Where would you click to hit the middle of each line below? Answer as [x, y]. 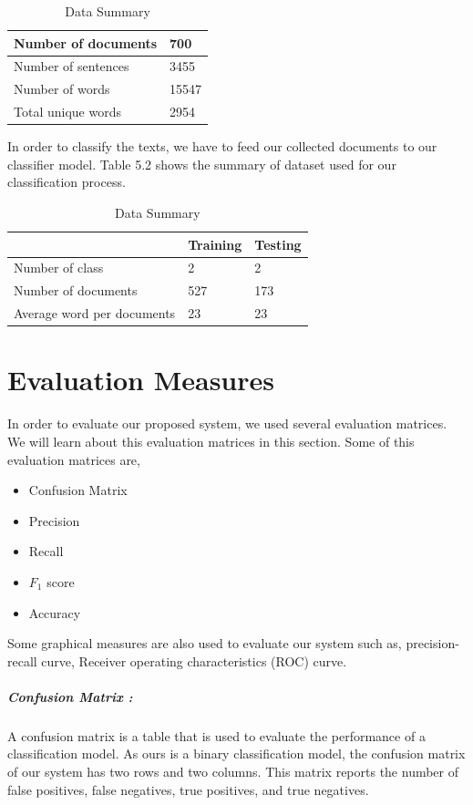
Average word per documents [95, 313]
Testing [278, 244]
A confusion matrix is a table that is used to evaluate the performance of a [216, 735]
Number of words [62, 89]
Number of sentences [72, 66]
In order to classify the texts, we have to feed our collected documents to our [222, 146]
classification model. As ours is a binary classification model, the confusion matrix [236, 753]
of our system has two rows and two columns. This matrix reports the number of [233, 772]
